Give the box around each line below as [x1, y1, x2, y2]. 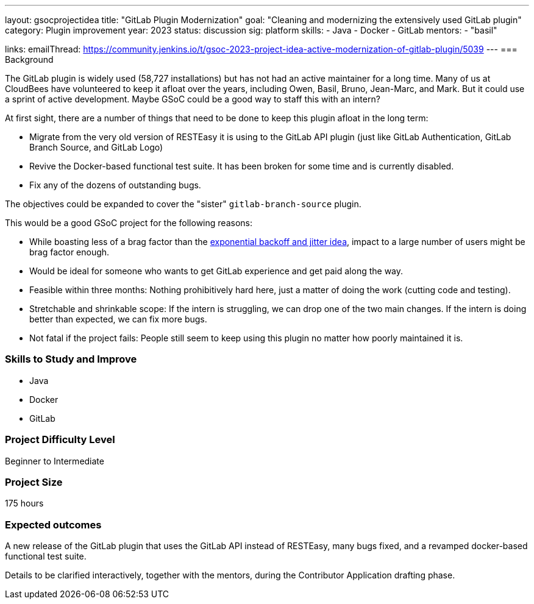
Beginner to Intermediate [5, 455, 104, 466]
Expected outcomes [5, 518, 102, 531]
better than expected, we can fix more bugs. [29, 314, 207, 324]
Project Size [5, 475, 63, 488]
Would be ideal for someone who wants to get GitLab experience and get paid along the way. [29, 266, 404, 276]
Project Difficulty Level [5, 433, 115, 446]
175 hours [5, 498, 44, 509]
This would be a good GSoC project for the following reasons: [5, 218, 252, 228]
